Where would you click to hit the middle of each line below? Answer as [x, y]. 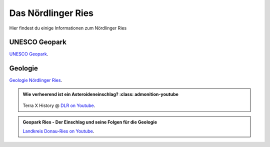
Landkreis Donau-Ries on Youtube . [58, 131]
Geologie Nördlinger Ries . [36, 80]
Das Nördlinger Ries [51, 13]
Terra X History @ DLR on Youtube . [59, 105]
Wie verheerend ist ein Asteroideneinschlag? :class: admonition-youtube [100, 94]
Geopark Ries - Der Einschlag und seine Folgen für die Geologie [90, 122]
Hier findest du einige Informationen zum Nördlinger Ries [68, 28]
